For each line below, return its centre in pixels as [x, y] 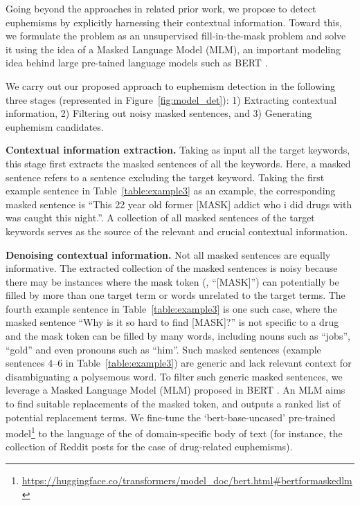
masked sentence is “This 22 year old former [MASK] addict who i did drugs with [179, 204]
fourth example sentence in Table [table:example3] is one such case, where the [171, 308]
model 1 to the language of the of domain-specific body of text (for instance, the [174, 432]
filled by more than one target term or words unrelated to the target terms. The [175, 295]
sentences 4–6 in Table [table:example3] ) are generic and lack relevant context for [179, 363]
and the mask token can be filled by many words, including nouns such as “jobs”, [178, 336]
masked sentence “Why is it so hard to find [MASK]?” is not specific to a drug [172, 322]
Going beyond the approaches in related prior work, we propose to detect [161, 8]
